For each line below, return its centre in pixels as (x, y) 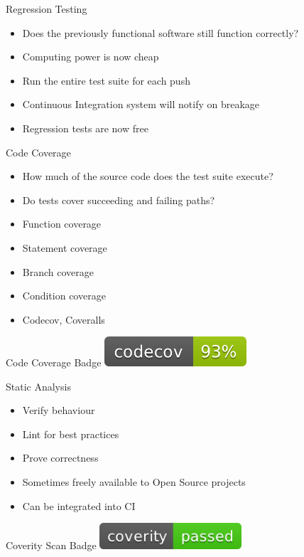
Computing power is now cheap (91, 57)
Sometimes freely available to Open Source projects (134, 481)
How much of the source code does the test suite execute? (148, 176)
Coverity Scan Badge (51, 545)
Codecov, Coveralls (64, 319)
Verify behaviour (59, 410)
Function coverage (62, 224)
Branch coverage (58, 271)
